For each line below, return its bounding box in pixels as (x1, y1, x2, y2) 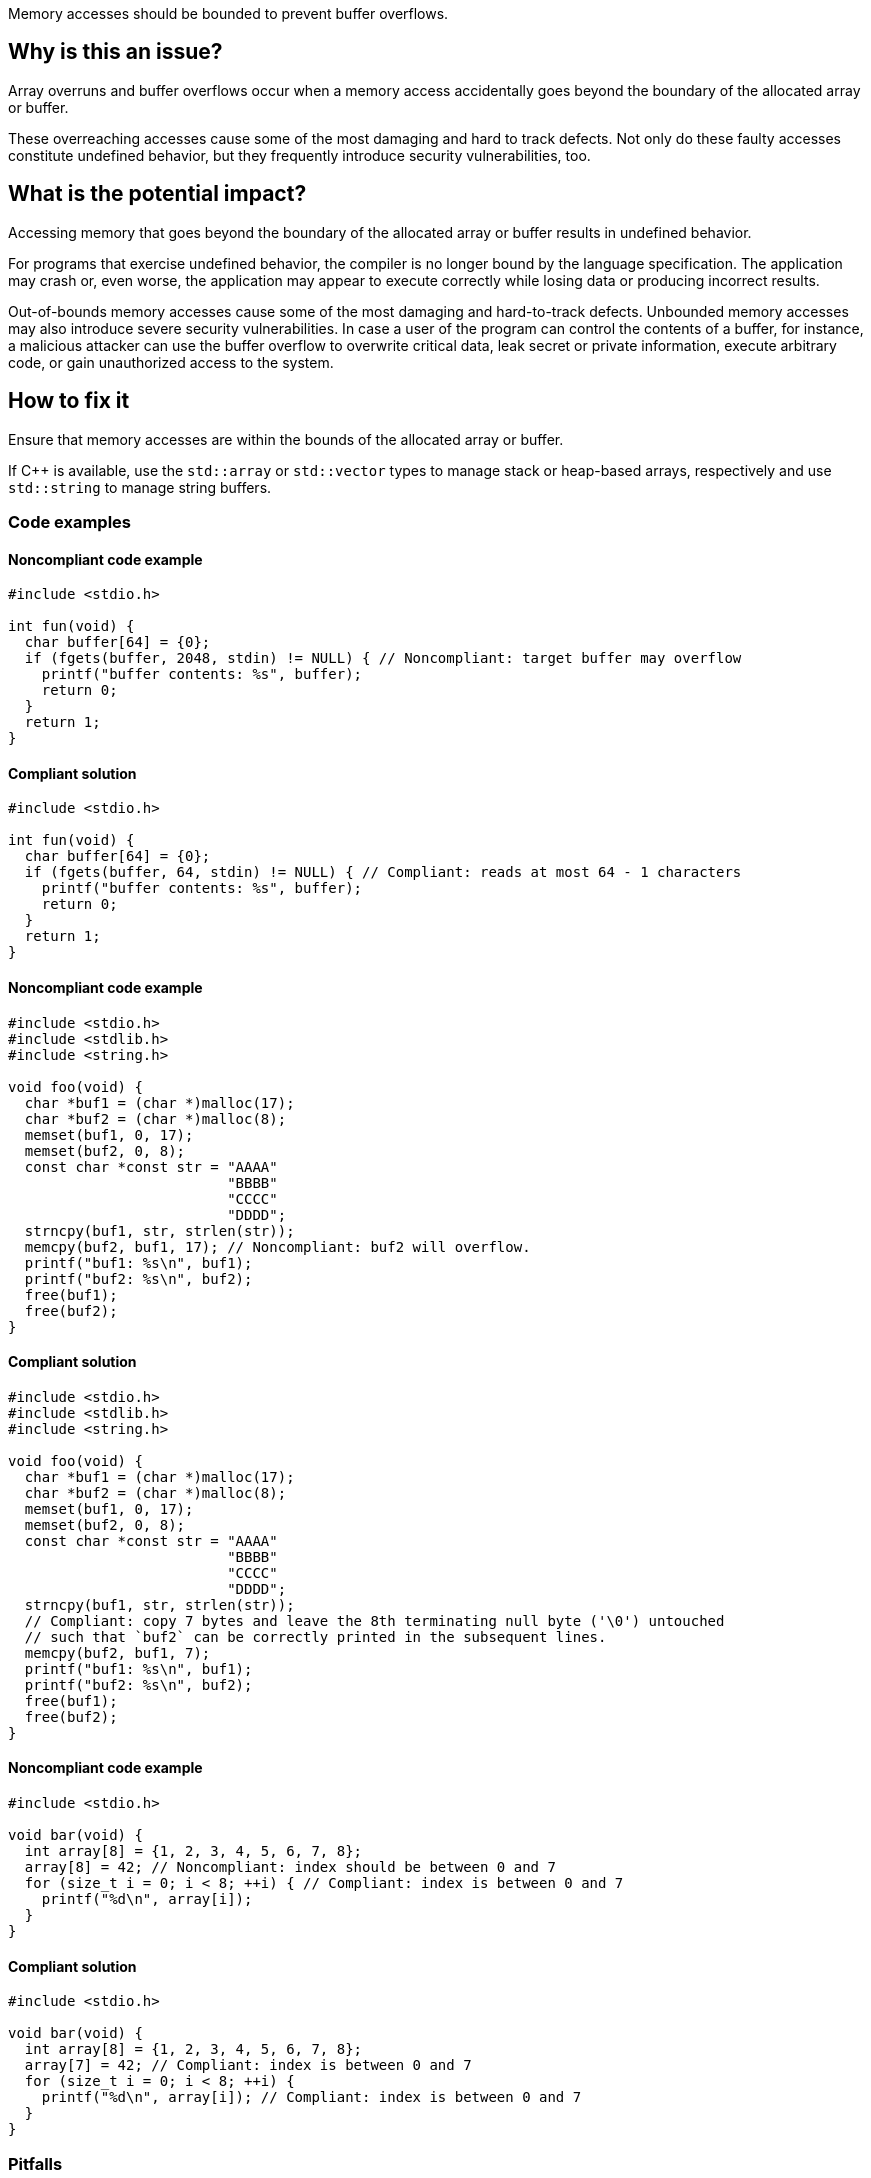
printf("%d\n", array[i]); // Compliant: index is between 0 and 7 (41, 2089, 582, 2106)
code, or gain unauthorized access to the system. (8, 353, 334, 371)
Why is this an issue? (8, 39, 223, 65)
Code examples (8, 511, 132, 532)
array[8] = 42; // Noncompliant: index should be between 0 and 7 (24, 1859, 556, 1875)
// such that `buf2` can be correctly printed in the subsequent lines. (24, 1628, 607, 1645)
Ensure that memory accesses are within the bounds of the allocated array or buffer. (8, 430, 564, 448)
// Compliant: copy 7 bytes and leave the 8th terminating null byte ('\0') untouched (24, 1612, 725, 1629)
